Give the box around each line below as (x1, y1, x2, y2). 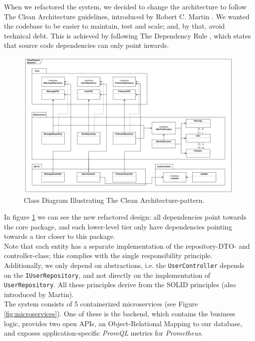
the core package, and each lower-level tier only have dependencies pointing (4, 221, 232, 231)
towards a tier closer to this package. (4, 231, 116, 241)
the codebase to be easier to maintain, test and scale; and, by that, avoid (4, 21, 225, 31)
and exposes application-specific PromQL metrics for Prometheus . (4, 328, 203, 338)
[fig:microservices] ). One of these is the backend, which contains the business (4, 308, 235, 319)
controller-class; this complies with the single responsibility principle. (4, 250, 212, 261)
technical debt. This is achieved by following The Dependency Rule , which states (4, 30, 251, 40)
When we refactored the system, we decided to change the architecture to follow (4, 1, 247, 11)
